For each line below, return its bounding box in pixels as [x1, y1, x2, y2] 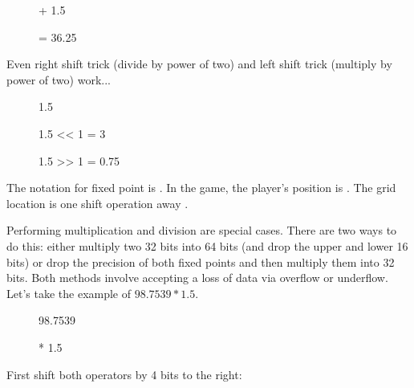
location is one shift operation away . [6, 194, 189, 211]
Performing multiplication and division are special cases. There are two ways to [6, 222, 397, 239]
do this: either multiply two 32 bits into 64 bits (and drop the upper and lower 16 [6, 237, 408, 254]
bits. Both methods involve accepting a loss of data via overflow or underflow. [6, 269, 388, 286]
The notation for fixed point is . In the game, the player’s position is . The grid [6, 179, 396, 196]
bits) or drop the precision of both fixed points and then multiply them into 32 [6, 253, 395, 270]
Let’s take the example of [6, 284, 132, 301]
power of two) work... [6, 71, 111, 88]
